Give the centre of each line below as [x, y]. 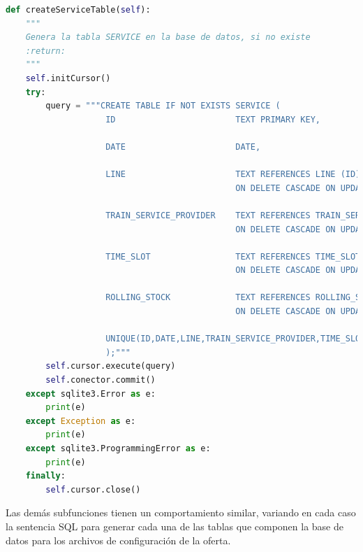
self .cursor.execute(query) [111, 366]
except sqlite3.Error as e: [90, 394]
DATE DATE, [183, 147]
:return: [45, 51]
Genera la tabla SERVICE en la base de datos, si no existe [168, 37]
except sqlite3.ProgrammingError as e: [118, 448]
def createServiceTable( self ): [78, 10]
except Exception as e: [81, 421]
